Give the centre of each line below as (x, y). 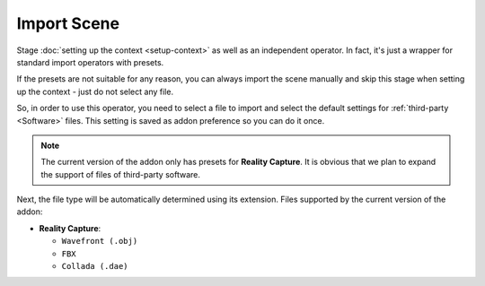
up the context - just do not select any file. (95, 91)
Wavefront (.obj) (100, 241)
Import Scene (68, 23)
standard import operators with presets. (90, 62)
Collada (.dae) (95, 266)
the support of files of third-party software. (121, 174)
